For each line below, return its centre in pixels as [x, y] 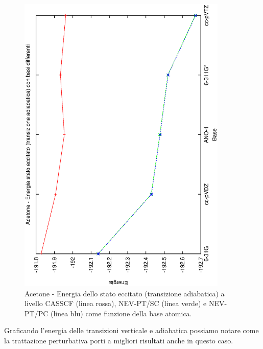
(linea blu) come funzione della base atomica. [121, 313]
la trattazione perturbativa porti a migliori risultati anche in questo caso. [119, 341]
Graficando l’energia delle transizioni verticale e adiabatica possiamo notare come [131, 330]
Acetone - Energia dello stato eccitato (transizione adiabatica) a [125, 293]
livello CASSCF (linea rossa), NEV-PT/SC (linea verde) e [116, 303]
